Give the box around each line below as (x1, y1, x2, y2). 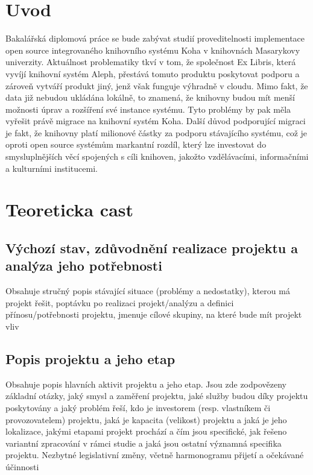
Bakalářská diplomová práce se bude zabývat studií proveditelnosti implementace (5, 32, 305, 45)
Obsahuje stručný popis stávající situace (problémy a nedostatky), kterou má (5, 285, 290, 297)
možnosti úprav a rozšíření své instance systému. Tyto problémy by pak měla (5, 102, 291, 115)
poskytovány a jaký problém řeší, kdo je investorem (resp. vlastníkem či (5, 401, 271, 414)
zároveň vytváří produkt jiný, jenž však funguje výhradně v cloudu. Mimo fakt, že (5, 79, 308, 92)
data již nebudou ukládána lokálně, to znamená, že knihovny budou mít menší (5, 91, 296, 104)
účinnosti (5, 460, 39, 473)
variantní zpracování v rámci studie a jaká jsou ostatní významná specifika (5, 436, 282, 449)
